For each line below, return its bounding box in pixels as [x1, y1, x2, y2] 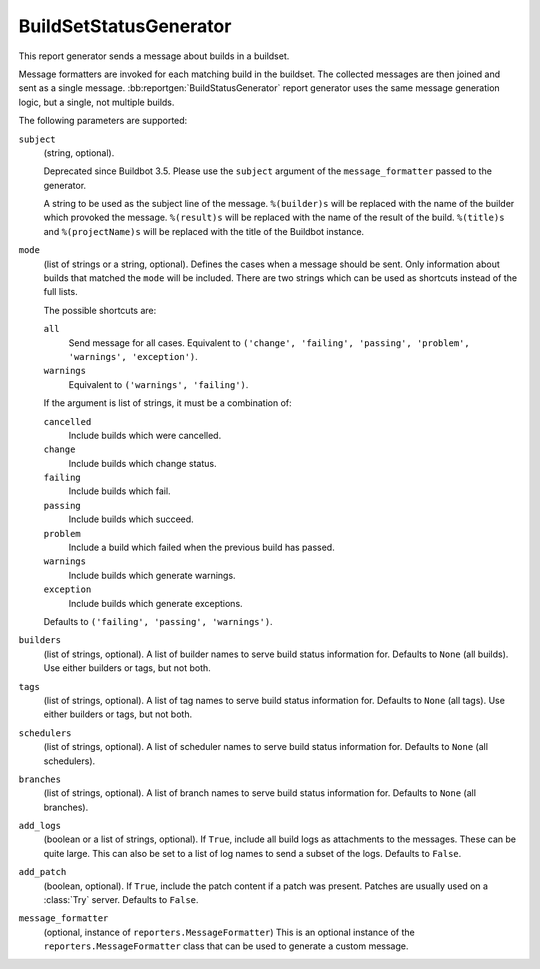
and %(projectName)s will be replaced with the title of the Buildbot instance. [43, 225, 365, 237]
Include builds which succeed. [68, 513, 194, 525]
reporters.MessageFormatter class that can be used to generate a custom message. [43, 940, 409, 952]
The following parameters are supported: [18, 115, 188, 127]
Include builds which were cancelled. [68, 429, 222, 441]
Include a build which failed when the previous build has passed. [68, 541, 335, 554]
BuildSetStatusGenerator [18, 15, 232, 37]
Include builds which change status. [68, 457, 217, 469]
